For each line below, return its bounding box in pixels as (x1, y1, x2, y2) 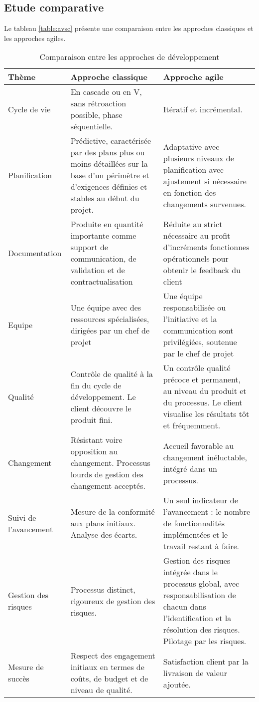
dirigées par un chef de (70, 325, 150, 337)
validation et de (70, 264, 125, 276)
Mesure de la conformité (70, 506, 155, 518)
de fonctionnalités (163, 517, 225, 529)
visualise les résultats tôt (163, 408, 250, 420)
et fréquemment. (163, 419, 221, 431)
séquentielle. (70, 120, 113, 132)
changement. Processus (70, 457, 150, 469)
